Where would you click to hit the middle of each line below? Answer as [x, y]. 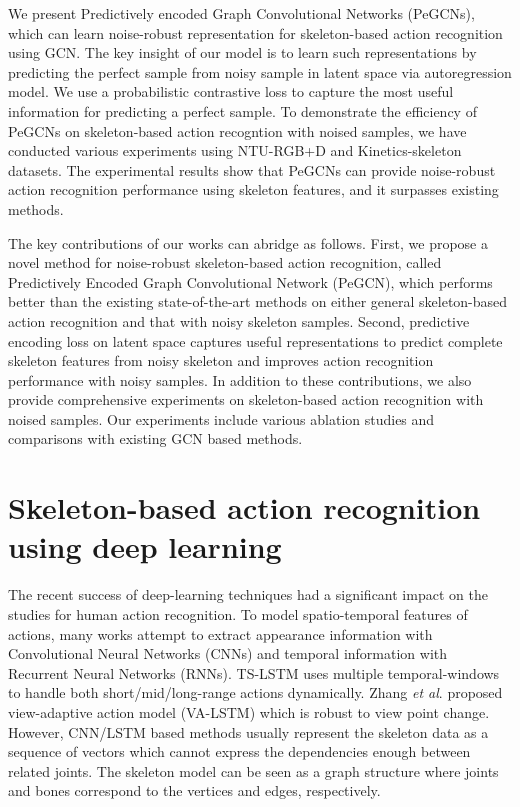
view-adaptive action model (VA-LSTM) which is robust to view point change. [249, 711]
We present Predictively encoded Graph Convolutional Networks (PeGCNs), [241, 13]
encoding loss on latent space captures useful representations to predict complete [255, 340]
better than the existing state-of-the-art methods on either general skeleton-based [258, 301]
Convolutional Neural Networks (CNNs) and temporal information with [228, 653]
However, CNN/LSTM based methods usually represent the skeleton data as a [248, 731]
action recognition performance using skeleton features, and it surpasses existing [253, 189]
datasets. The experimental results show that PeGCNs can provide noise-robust [252, 169]
